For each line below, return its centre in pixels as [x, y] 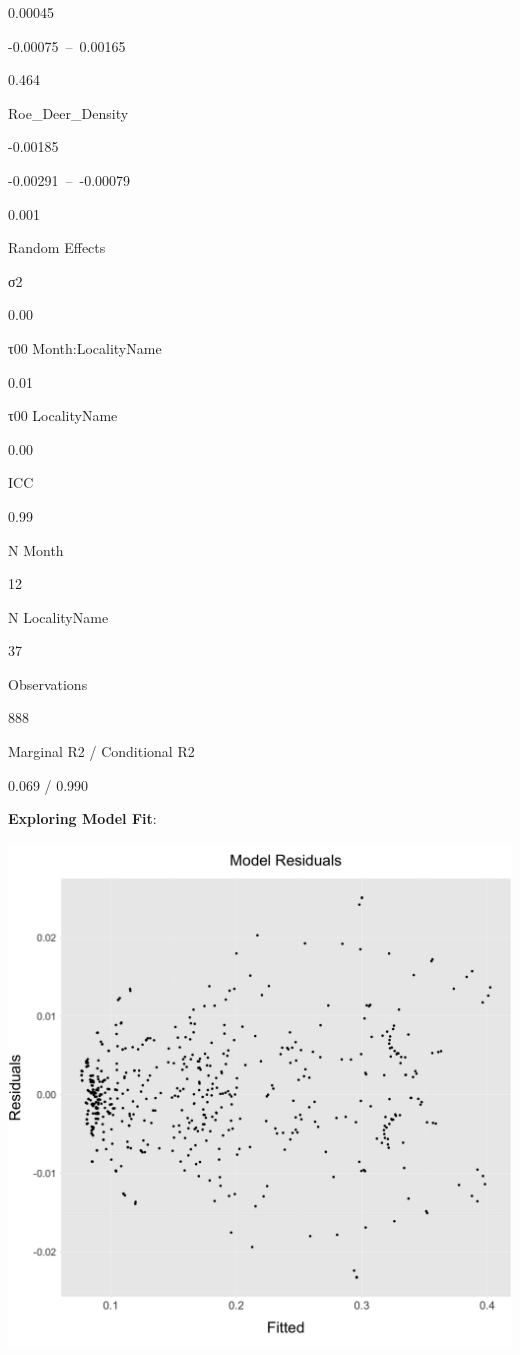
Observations [48, 683]
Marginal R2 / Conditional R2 [101, 751]
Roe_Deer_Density [68, 112]
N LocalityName [58, 616]
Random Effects [57, 247]
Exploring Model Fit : [82, 818]
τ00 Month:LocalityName [85, 347]
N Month [36, 549]
